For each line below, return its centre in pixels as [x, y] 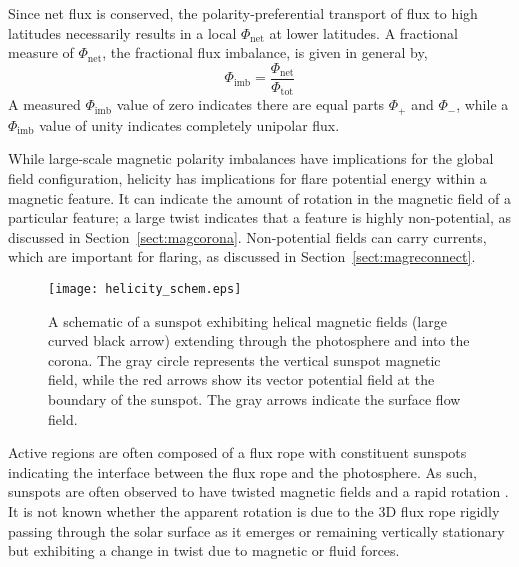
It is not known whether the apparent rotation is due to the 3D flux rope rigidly [254, 510]
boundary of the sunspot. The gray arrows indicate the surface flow [254, 398]
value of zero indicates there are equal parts [250, 104]
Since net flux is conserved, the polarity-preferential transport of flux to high [243, 13]
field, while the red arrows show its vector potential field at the [241, 379]
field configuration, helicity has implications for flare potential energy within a [247, 177]
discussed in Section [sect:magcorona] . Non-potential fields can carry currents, [247, 236]
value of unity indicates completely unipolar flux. [189, 124]
